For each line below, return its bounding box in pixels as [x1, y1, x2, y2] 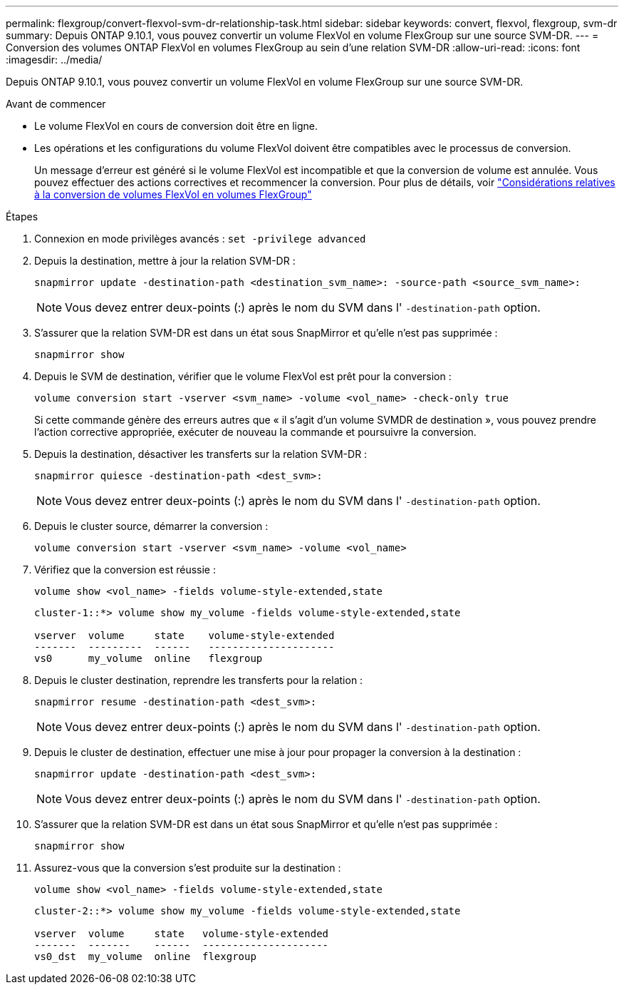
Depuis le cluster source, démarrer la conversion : [34, 520, 269, 532]
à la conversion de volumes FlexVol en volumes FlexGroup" [34, 188, 312, 200]
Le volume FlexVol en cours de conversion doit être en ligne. [34, 120, 318, 132]
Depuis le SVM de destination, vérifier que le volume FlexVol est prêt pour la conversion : [34, 370, 452, 382]
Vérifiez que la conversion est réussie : [34, 563, 216, 576]
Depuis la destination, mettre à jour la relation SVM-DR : [34, 255, 296, 267]
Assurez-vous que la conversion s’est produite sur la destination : [34, 862, 341, 874]
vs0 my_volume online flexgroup [34, 653, 263, 664]
